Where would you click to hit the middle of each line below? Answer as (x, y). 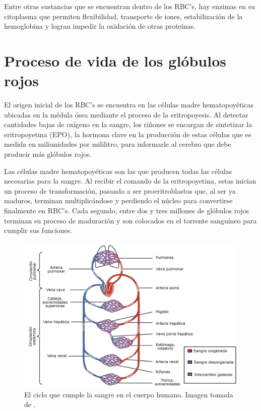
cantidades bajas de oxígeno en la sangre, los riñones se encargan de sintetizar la (128, 124)
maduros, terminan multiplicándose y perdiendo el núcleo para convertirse (118, 200)
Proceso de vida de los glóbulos (115, 60)
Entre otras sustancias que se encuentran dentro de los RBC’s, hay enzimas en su (129, 6)
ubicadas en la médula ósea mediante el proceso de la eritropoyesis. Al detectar (126, 114)
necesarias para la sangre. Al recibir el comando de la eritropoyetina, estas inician (130, 181)
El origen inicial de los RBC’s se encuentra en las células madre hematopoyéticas (129, 105)
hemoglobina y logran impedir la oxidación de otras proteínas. (100, 26)
